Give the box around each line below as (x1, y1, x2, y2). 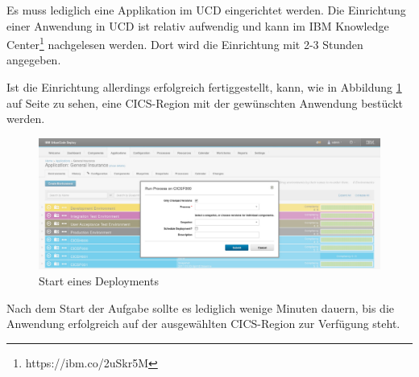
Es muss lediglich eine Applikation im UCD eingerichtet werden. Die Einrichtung (6, 2, 406, 18)
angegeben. (6, 51, 61, 68)
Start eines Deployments (39, 272, 159, 289)
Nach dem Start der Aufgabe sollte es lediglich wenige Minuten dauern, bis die (6, 299, 395, 316)
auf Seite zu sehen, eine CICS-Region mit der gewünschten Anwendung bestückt (6, 94, 403, 111)
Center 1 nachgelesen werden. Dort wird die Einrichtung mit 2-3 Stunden (6, 34, 363, 52)
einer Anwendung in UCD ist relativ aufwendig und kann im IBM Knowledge (6, 17, 389, 34)
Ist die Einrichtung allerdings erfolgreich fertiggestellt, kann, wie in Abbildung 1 (6, 79, 402, 96)
